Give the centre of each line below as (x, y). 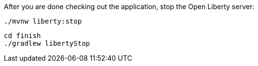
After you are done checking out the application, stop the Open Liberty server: (129, 7)
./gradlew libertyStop (47, 43)
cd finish (22, 36)
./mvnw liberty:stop (43, 21)
